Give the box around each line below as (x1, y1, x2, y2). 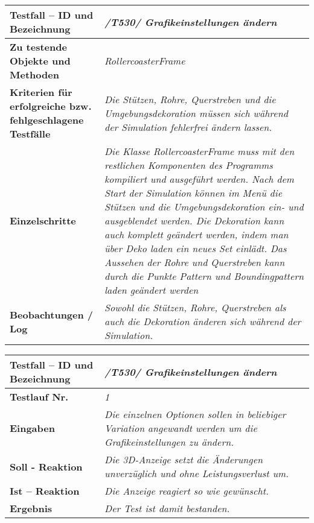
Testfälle (10, 127, 51, 141)
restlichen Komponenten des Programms (104, 158, 273, 172)
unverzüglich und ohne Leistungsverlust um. (104, 466, 289, 480)
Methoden (10, 68, 59, 81)
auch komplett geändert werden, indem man (104, 227, 289, 241)
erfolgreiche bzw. (10, 99, 92, 113)
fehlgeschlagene (10, 113, 84, 127)
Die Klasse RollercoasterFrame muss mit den (104, 144, 295, 158)
